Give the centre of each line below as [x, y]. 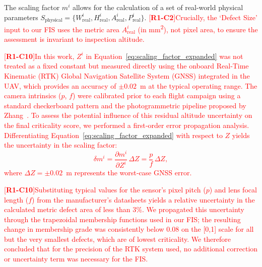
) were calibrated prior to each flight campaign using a [156, 95]
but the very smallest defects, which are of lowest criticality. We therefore [118, 239]
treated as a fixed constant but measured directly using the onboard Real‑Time [126, 66]
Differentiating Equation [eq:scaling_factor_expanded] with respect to [113, 135]
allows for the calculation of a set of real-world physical [158, 7]
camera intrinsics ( [33, 95]
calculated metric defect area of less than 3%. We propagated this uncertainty [124, 209]
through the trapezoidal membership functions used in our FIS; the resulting [122, 219]
